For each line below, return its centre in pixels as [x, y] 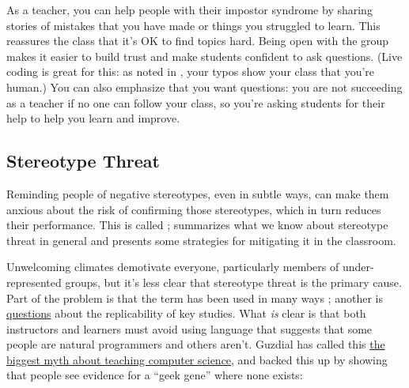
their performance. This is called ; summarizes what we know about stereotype [197, 225]
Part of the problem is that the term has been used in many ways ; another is [195, 298]
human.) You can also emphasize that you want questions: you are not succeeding [204, 87]
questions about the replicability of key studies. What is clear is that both [186, 313]
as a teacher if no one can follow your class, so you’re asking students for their [196, 102]
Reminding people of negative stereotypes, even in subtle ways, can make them [198, 193]
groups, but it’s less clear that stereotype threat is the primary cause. [233, 282]
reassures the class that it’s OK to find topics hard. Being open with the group [198, 41]
